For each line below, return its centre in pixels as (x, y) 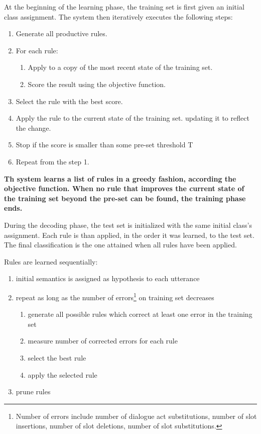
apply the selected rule (62, 374)
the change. (33, 127)
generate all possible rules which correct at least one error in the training (140, 314)
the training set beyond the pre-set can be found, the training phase (125, 198)
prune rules (33, 392)
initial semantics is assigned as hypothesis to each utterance (108, 278)
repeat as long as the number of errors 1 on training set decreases (115, 296)
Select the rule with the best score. (69, 101)
